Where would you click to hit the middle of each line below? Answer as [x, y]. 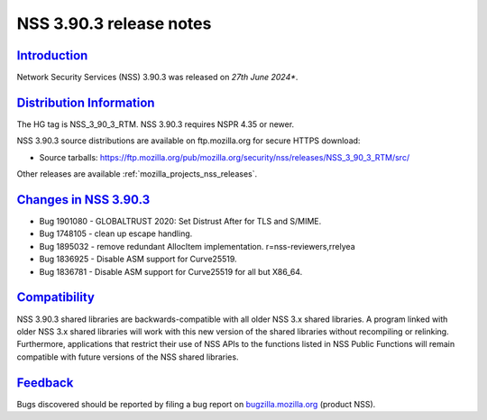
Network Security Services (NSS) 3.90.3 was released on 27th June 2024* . [157, 78]
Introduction [52, 55]
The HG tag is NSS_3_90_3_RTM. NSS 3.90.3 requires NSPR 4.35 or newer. [156, 124]
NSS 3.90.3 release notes [114, 23]
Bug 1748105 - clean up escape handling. [116, 233]
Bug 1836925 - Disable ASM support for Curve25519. [138, 259]
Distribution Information [86, 102]
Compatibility [55, 297]
